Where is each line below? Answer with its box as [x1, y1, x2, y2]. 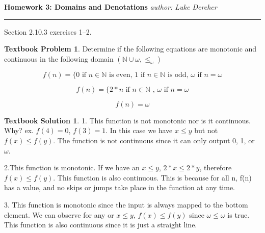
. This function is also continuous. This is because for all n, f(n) [53, 172, 252, 183]
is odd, [167, 71, 189, 79]
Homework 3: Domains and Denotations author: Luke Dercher [4, 2, 217, 12]
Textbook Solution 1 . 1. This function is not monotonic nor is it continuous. [4, 115, 251, 125]
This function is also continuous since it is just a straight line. [4, 219, 197, 230]
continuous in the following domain [4, 53, 114, 64]
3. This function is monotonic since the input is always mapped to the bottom [4, 199, 248, 210]
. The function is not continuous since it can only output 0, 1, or [53, 135, 255, 145]
